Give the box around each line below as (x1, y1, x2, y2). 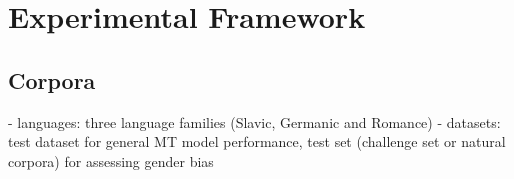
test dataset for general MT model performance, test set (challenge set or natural (8, 131, 506, 152)
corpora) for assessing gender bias (8, 150, 214, 171)
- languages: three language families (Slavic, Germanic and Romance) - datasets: (8, 111, 501, 132)
